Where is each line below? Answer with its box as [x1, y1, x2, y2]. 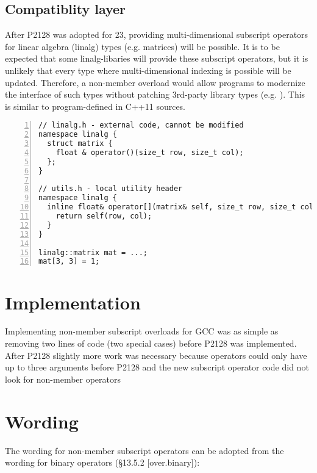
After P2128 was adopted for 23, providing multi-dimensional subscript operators [5, 28, 308, 41]
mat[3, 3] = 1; [38, 257, 100, 266]
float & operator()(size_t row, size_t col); [55, 148, 244, 157]
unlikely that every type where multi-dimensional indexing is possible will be [5, 63, 291, 76]
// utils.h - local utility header [38, 184, 183, 193]
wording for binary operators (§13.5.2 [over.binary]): [5, 456, 200, 469]
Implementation [5, 289, 141, 314]
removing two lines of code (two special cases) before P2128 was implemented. [5, 337, 297, 350]
